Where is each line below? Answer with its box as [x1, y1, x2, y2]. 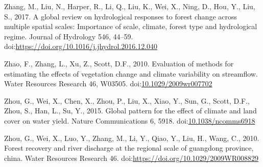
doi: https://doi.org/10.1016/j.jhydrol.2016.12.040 [4, 41, 158, 52]
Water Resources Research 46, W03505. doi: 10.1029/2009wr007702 [4, 78, 212, 89]
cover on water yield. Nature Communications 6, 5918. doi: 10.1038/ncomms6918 [4, 115, 255, 126]
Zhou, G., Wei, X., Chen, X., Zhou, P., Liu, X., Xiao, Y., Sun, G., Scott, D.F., [4, 95, 250, 106]
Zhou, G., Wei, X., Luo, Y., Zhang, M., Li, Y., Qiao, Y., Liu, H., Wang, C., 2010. [4, 132, 259, 143]
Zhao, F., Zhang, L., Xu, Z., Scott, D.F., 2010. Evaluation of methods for [4, 58, 234, 68]
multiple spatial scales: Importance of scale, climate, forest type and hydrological [4, 21, 257, 32]
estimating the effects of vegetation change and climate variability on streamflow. [4, 68, 258, 79]
